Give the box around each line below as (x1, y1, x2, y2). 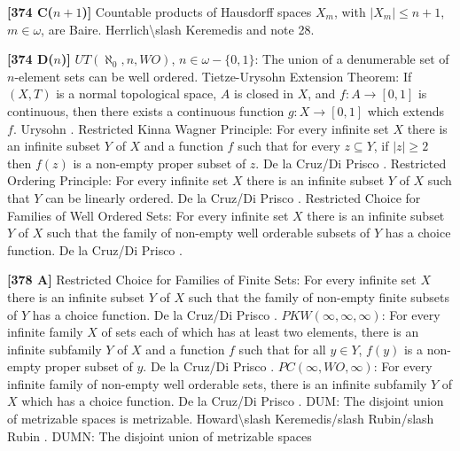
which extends (367, 101, 445, 120)
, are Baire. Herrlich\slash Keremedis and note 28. (41, 19, 315, 38)
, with (333, 3, 366, 20)
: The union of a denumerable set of (254, 50, 449, 68)
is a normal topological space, (56, 84, 217, 103)
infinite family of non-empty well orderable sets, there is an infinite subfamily (7, 374, 427, 393)
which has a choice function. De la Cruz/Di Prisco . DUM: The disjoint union (21, 392, 444, 410)
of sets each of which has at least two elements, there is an (101, 323, 419, 341)
